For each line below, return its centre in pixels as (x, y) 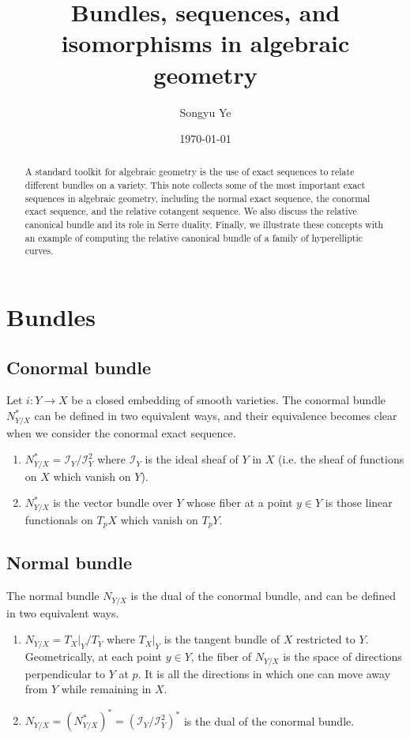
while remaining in (106, 689)
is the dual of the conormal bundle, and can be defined (263, 596)
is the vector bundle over (113, 503)
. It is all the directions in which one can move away (264, 673)
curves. (39, 251)
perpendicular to (65, 673)
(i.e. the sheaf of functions (341, 459)
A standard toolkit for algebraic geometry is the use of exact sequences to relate (190, 172)
